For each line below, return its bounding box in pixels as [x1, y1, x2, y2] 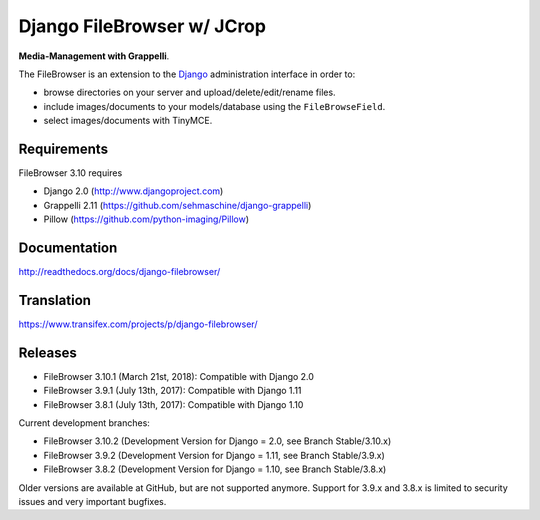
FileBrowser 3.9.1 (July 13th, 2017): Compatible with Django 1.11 [43, 385, 302, 397]
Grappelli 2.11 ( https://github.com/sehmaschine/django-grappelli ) [43, 199, 312, 211]
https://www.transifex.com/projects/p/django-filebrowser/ [18, 318, 258, 330]
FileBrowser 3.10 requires [18, 167, 123, 179]
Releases [18, 344, 77, 361]
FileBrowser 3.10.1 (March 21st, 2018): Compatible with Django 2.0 [43, 370, 315, 382]
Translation [18, 291, 92, 309]
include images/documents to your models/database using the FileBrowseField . [43, 100, 386, 112]
